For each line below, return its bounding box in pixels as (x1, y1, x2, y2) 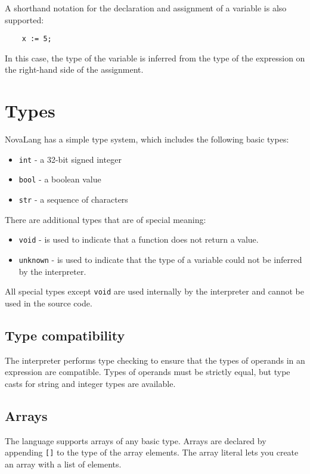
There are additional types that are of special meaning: (5, 213, 206, 225)
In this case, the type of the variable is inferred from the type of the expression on (5, 51, 305, 64)
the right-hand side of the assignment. (5, 63, 144, 76)
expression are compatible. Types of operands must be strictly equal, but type (5, 365, 290, 378)
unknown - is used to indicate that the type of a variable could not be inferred (18, 253, 302, 265)
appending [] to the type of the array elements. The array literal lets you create (5, 446, 299, 458)
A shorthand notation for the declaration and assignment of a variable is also (5, 2, 287, 14)
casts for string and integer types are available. (5, 377, 176, 389)
